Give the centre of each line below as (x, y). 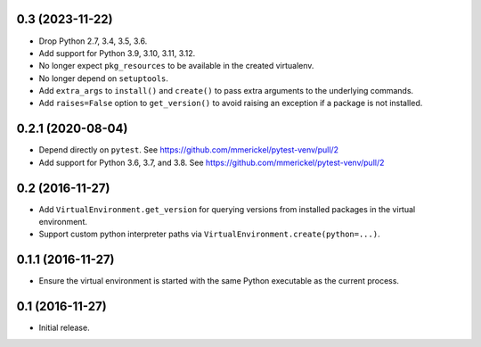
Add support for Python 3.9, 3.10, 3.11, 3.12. (117, 53)
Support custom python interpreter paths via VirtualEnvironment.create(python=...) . (209, 234)
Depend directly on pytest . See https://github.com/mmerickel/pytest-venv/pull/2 (188, 150)
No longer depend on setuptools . (104, 78)
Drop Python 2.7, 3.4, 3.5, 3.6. (93, 41)
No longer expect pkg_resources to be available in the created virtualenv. (176, 66)
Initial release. (64, 328)
